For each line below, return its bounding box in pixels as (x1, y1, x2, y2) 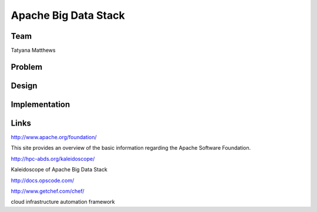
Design (11, 80, 38, 90)
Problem (11, 62, 43, 72)
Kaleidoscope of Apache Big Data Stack (11, 166, 108, 173)
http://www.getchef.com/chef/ (11, 187, 85, 194)
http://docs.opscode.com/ (11, 177, 75, 184)
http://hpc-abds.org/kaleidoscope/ (11, 155, 95, 162)
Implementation (11, 99, 70, 109)
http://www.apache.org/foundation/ (11, 134, 97, 141)
